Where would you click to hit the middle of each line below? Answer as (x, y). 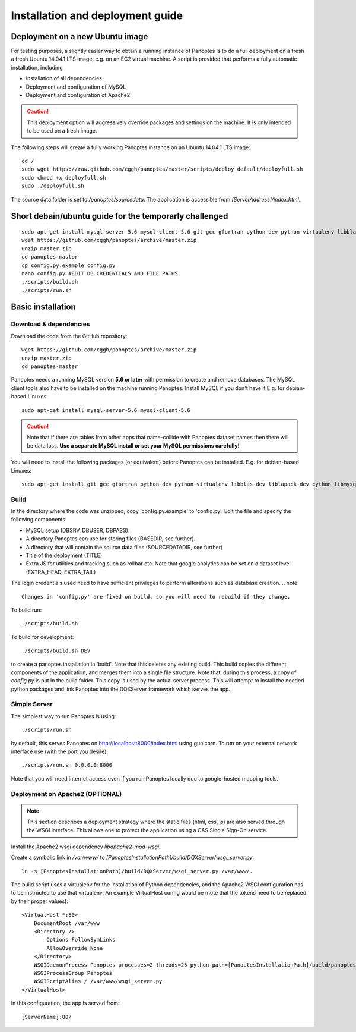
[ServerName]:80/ (47, 1017)
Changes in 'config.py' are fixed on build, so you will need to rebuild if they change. (156, 597)
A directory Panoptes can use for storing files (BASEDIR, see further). (111, 539)
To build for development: (42, 637)
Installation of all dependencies (64, 78)
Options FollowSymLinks (81, 940)
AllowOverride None (75, 948)
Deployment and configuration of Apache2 (78, 95)
